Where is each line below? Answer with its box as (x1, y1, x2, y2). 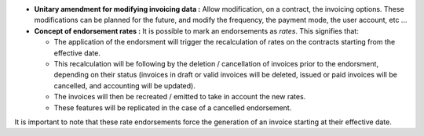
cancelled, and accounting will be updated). (53, 81, 196, 90)
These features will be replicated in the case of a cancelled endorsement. (53, 102, 292, 113)
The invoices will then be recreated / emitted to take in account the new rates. (53, 92, 306, 102)
